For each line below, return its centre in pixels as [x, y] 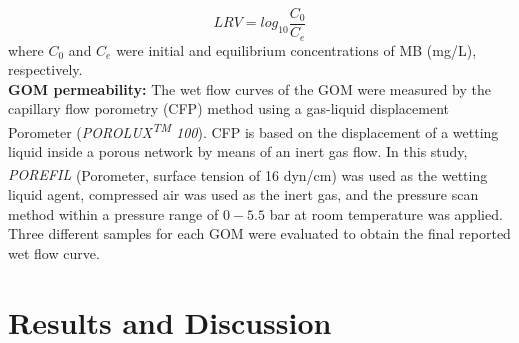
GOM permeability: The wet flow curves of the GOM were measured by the [250, 88]
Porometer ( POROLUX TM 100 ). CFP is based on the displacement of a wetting [253, 130]
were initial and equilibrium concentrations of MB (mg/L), [296, 49]
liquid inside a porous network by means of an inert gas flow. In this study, [238, 151]
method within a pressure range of [113, 213]
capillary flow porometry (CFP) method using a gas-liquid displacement [228, 108]
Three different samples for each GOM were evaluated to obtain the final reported [259, 233]
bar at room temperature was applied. [386, 213]
